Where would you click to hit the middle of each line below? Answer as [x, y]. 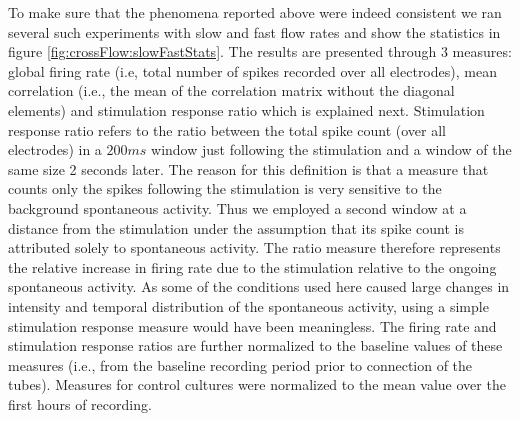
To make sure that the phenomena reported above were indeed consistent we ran [255, 12]
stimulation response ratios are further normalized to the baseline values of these [255, 345]
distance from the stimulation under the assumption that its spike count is [236, 227]
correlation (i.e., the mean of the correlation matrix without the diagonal [231, 90]
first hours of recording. [80, 403]
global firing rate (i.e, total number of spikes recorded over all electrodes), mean [252, 70]
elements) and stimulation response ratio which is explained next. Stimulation [246, 109]
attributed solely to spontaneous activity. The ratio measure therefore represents [254, 247]
